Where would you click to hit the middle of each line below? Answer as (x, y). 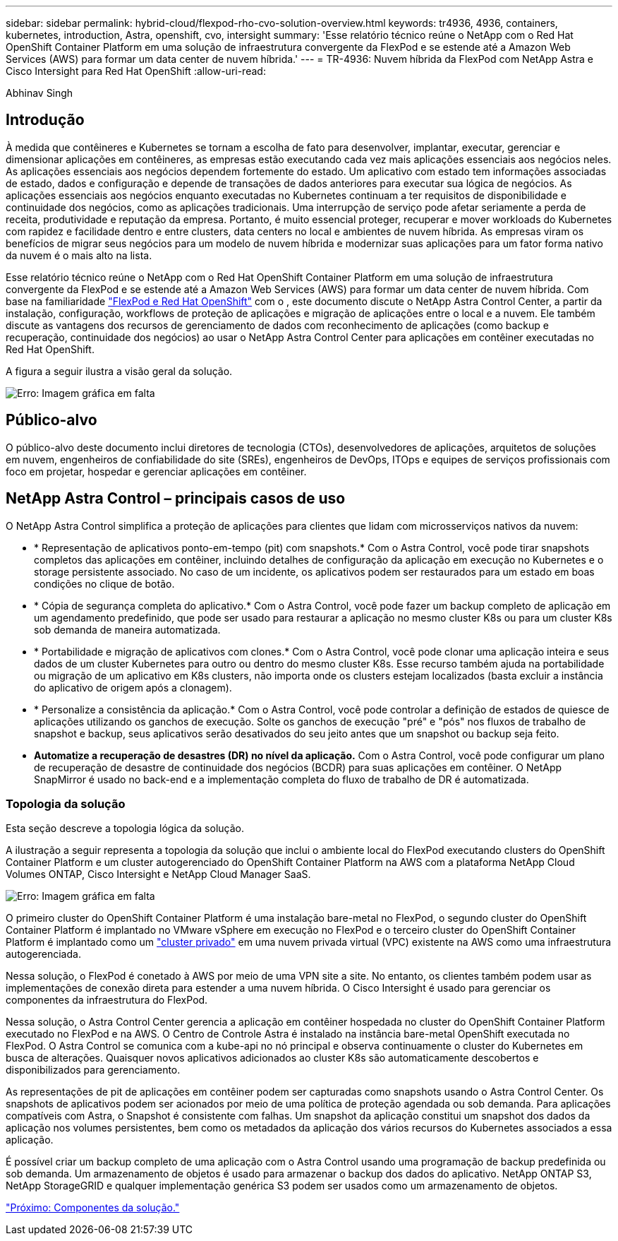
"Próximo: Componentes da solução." (93, 1208)
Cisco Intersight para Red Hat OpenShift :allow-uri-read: (136, 71)
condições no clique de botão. (104, 583)
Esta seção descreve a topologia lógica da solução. (125, 829)
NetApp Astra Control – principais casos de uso (176, 499)
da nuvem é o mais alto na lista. (79, 255)
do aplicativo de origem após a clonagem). (133, 687)
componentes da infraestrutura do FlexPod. (107, 1000)
